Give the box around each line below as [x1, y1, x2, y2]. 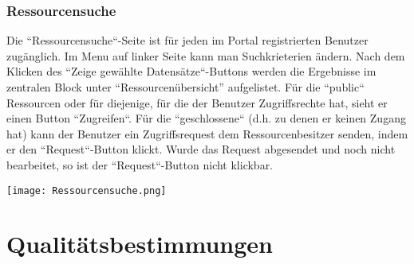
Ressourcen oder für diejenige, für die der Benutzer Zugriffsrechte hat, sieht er [6, 94, 388, 111]
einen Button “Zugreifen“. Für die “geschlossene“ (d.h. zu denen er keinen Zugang [6, 110, 406, 126]
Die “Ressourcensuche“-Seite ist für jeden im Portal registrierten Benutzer [6, 32, 369, 49]
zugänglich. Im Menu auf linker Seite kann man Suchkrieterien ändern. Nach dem [6, 47, 405, 64]
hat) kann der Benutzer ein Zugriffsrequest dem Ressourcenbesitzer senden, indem [6, 125, 408, 142]
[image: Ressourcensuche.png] [6, 184, 167, 196]
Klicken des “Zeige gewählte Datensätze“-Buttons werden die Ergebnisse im [6, 63, 377, 80]
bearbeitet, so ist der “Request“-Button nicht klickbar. [6, 156, 274, 173]
